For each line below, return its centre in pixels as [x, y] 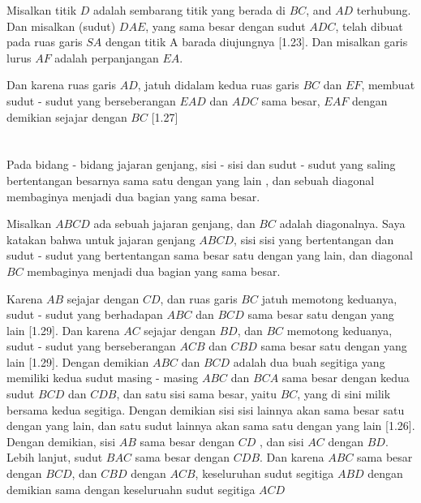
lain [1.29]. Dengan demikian [78, 361]
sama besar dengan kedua [346, 378]
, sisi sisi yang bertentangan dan [314, 239]
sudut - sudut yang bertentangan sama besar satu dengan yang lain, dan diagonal [210, 255]
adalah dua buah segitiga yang [309, 361]
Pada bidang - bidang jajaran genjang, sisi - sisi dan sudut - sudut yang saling [201, 164]
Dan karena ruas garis [62, 85]
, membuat [388, 85]
